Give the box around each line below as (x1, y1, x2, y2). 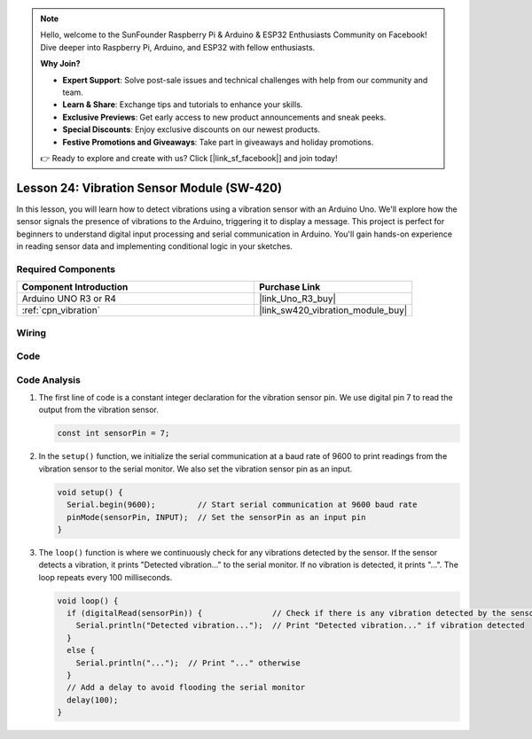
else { (66, 645, 96, 656)
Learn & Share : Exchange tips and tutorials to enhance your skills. (62, 99, 303, 110)
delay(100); (66, 695, 119, 704)
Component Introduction (21, 281, 129, 293)
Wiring (16, 326, 47, 338)
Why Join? (40, 58, 81, 69)
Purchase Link (258, 281, 321, 293)
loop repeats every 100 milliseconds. (38, 572, 173, 582)
